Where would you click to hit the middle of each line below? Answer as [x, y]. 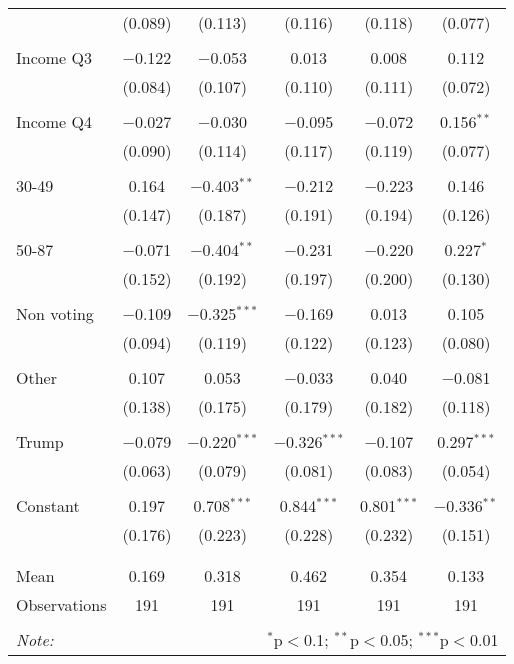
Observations [61, 604]
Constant [48, 505]
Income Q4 [54, 121]
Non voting [55, 313]
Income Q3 [54, 57]
